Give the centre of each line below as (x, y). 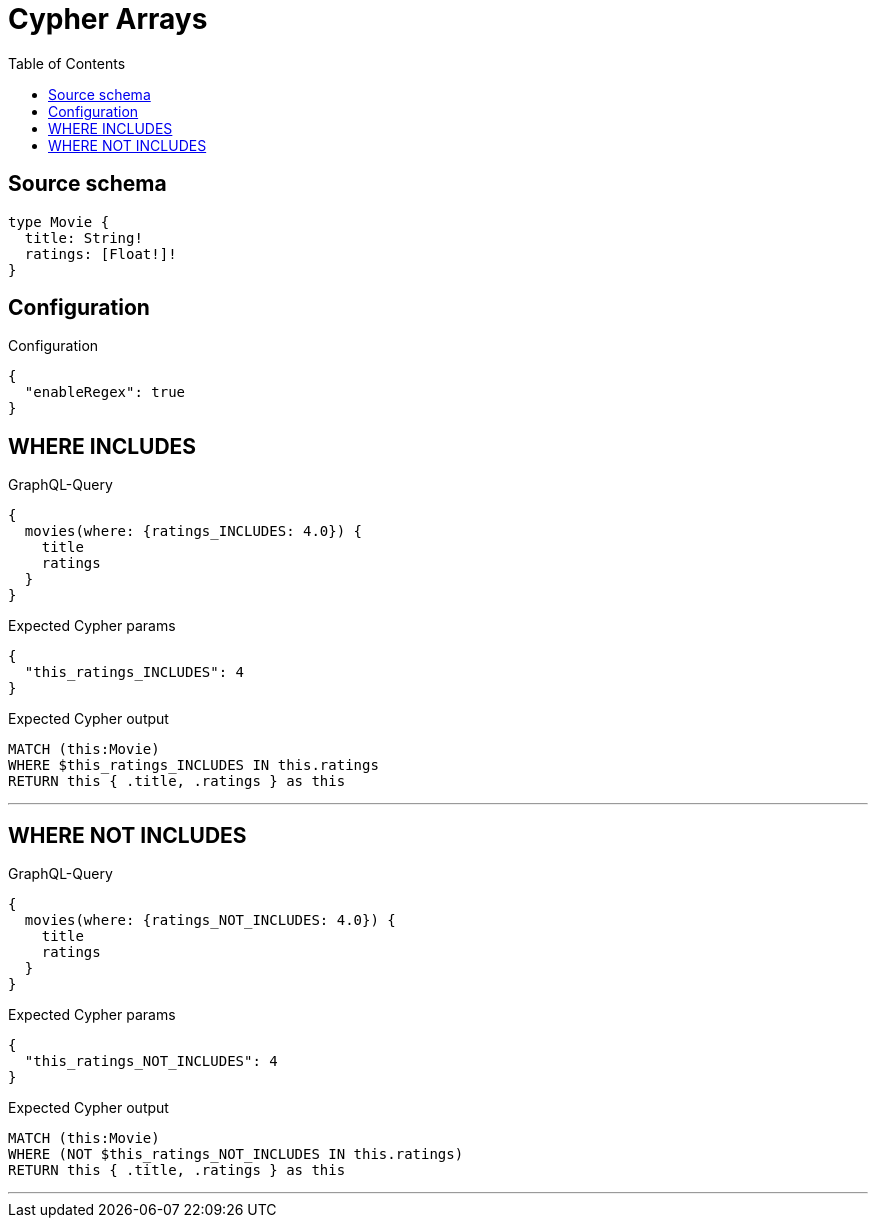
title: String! (83, 237)
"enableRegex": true (105, 392)
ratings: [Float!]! (100, 253)
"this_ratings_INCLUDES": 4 (134, 672)
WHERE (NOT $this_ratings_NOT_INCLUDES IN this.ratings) (236, 1154)
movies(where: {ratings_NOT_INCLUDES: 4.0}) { (210, 920)
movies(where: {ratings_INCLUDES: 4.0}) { (193, 531)
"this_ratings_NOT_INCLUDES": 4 (151, 1061)
